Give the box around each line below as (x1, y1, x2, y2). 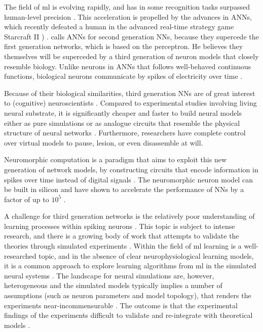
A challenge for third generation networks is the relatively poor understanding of (4, 211, 255, 221)
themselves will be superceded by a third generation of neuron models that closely (4, 51, 259, 61)
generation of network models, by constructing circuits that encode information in (4, 164, 258, 174)
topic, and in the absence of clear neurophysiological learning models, (39, 250, 254, 261)
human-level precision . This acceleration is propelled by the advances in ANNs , (4, 11, 252, 22)
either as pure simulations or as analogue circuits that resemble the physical (4, 117, 240, 128)
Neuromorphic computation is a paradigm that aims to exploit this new (4, 154, 227, 165)
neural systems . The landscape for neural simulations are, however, (4, 270, 214, 280)
